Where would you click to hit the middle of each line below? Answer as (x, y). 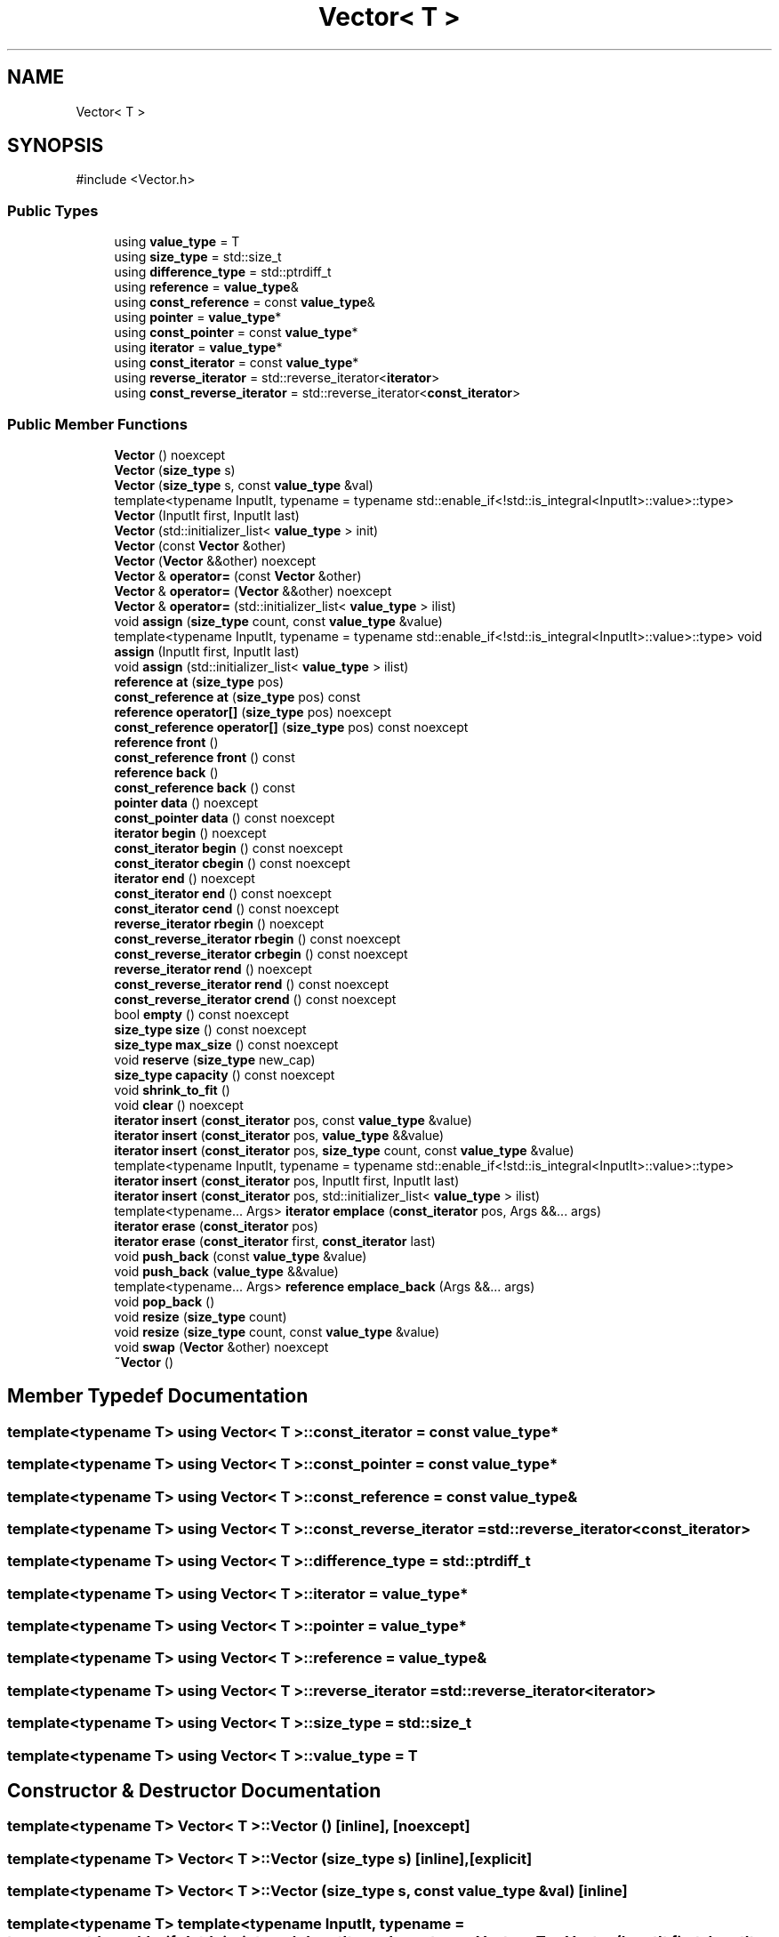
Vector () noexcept (170, 454)
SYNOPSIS (56, 146)
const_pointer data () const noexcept (225, 817)
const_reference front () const (205, 757)
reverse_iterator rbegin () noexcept (219, 923)
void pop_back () (165, 1301)
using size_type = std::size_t (198, 257)
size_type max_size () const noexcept (226, 1044)
